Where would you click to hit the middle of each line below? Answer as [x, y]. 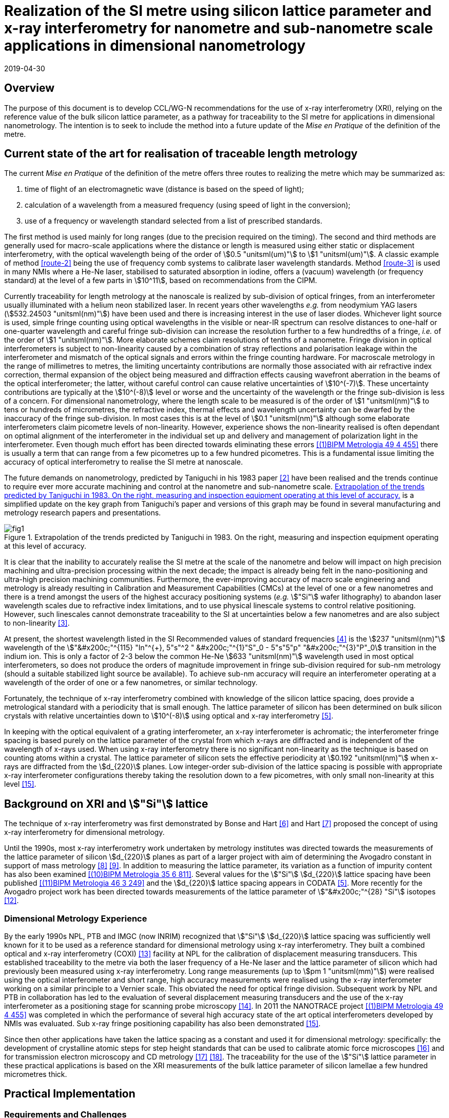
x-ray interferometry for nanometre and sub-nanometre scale [219, 28]
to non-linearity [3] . [37, 623]
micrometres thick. [36, 1074]
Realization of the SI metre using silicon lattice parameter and [218, 11]
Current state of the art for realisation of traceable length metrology [181, 154]
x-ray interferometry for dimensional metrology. [84, 832]
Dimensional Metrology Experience [76, 918]
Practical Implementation [70, 1094]
